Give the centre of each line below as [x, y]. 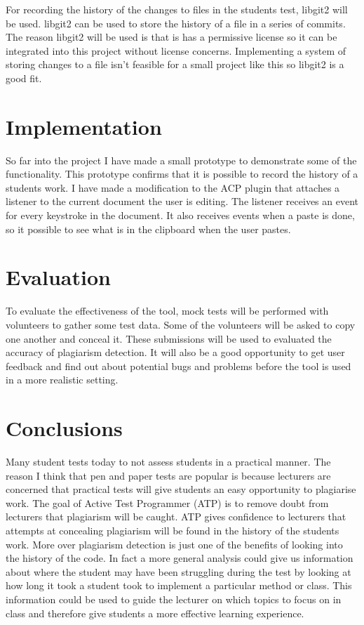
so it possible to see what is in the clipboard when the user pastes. [148, 229]
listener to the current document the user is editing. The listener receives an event [182, 201]
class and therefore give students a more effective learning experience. [155, 613]
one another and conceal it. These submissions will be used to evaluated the [169, 338]
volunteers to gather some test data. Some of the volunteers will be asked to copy [181, 324]
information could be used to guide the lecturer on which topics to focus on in [174, 599]
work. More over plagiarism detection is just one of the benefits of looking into [174, 544]
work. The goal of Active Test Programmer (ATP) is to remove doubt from [167, 502]
